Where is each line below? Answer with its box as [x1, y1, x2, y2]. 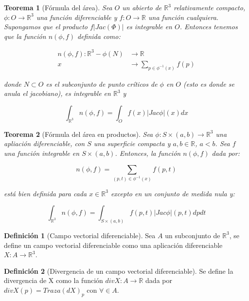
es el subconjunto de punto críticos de [46, 78, 158, 89]
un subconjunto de [165, 230, 220, 240]
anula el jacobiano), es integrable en [4, 88, 111, 98]
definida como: [77, 31, 121, 41]
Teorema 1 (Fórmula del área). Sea [4, 2, 112, 12]
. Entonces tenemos [179, 21, 238, 32]
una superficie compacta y [93, 138, 171, 149]
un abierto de [122, 2, 162, 12]
